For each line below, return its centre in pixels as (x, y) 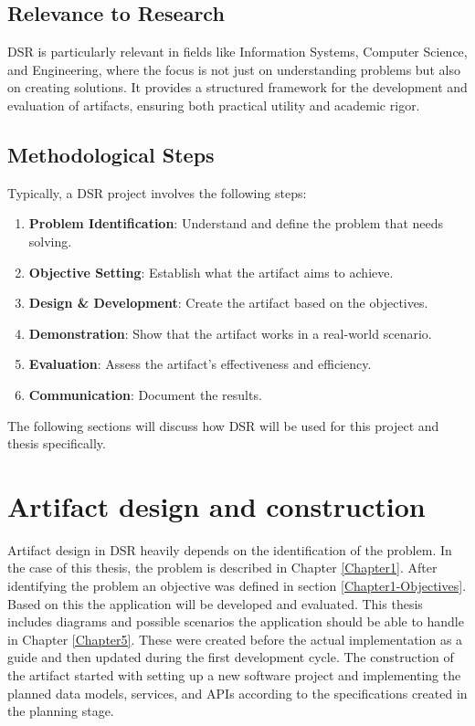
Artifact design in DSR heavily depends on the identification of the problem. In (230, 549)
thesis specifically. (57, 443)
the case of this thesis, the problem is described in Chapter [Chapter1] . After (222, 568)
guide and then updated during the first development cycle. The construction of (231, 657)
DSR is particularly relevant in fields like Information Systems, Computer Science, (237, 52)
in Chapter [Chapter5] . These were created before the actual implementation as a (235, 639)
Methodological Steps (111, 154)
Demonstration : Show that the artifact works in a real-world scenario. (230, 333)
